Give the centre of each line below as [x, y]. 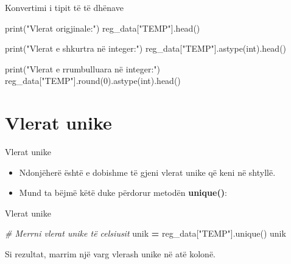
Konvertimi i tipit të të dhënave [64, 7]
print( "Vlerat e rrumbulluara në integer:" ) [82, 68]
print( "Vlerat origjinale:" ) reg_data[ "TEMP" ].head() [103, 28]
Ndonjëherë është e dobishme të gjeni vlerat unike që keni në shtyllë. [147, 172]
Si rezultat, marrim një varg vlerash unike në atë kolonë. [110, 254]
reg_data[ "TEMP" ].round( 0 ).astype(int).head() [93, 81]
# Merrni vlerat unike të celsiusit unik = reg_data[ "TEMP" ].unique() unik [145, 233]
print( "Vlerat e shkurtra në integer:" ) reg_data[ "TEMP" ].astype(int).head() [146, 48]
